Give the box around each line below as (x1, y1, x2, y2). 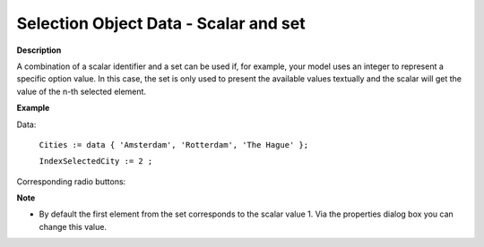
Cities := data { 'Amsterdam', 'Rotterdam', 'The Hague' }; (39, 140, 309, 149)
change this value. (39, 221, 108, 232)
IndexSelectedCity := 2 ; (39, 157, 153, 166)
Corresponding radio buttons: (16, 175, 126, 187)
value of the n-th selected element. (16, 86, 147, 97)
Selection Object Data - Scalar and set (16, 13, 306, 33)
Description (16, 45, 62, 55)
